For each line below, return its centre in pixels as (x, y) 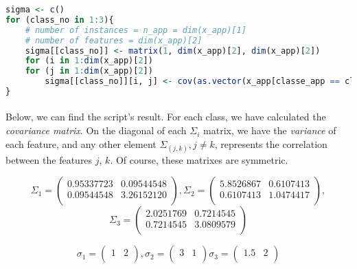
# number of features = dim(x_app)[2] (114, 40)
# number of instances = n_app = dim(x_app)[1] (136, 30)
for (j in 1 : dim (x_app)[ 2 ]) (89, 71)
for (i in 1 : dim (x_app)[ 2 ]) (89, 61)
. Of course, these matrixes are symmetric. (199, 159)
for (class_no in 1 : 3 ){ (60, 20)
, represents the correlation (271, 143)
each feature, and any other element (81, 143)
